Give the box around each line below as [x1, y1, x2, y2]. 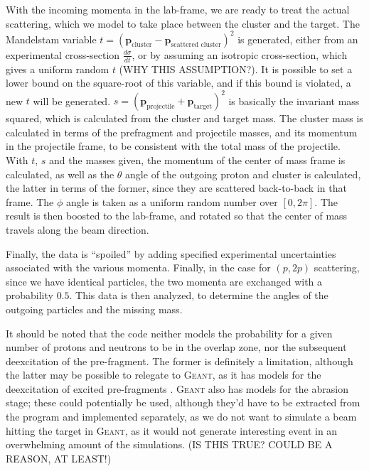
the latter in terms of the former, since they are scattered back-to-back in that [6, 180, 347, 195]
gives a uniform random [6, 61, 109, 76]
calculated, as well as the [6, 166, 114, 181]
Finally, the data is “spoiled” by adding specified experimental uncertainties [6, 246, 336, 261]
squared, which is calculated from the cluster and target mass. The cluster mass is [6, 111, 363, 126]
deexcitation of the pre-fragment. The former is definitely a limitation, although [6, 353, 353, 368]
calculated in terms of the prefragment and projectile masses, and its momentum [6, 124, 358, 139]
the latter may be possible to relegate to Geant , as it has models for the [6, 367, 321, 382]
